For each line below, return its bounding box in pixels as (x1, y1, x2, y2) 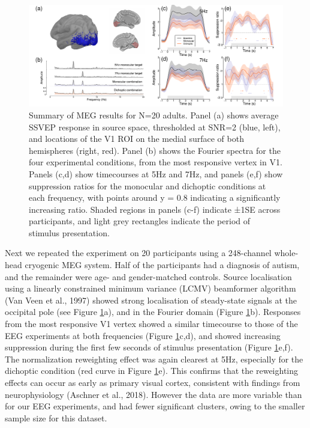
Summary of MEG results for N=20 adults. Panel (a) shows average (29, 108, 279, 121)
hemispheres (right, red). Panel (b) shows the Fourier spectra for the (29, 144, 281, 156)
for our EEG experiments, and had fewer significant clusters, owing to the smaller (5, 400, 305, 412)
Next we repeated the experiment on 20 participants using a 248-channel (5, 246, 272, 259)
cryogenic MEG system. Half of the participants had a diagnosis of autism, (25, 258, 300, 271)
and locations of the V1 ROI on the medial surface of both (29, 132, 244, 145)
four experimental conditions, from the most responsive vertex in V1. (29, 156, 282, 168)
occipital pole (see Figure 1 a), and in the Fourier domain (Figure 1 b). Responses (5, 305, 301, 318)
